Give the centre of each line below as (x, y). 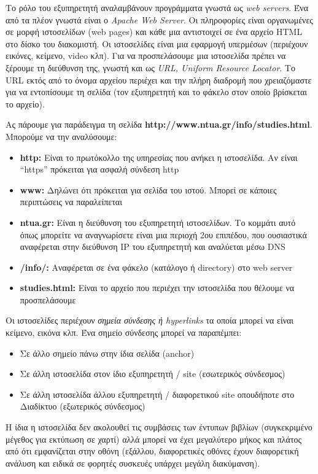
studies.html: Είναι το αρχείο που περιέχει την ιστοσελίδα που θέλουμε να (157, 288)
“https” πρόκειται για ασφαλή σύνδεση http (99, 169)
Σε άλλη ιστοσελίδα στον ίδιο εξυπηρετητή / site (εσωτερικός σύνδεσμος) (153, 374)
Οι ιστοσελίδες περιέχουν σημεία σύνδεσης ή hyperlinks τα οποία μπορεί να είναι (150, 320)
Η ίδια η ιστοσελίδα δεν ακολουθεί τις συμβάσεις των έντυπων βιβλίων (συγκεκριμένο (159, 427)
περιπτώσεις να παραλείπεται (71, 202)
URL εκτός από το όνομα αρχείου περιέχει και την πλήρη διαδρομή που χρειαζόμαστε (159, 80)
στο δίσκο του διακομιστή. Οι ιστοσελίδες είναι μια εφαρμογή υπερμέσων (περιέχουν (157, 43)
